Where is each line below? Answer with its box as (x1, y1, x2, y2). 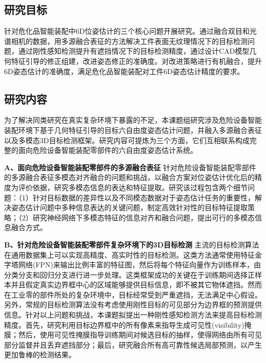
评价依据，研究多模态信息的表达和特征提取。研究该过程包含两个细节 (18, 181, 248, 192)
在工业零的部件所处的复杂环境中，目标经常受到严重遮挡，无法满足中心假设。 (4, 289, 262, 300)
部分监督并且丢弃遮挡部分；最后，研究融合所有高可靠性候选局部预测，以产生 (4, 339, 262, 350)
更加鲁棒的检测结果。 (4, 349, 76, 360)
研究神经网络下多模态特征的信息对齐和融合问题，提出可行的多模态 (32, 212, 255, 222)
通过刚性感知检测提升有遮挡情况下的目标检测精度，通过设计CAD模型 (18, 46, 250, 56)
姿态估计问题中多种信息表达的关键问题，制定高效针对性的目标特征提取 (11, 202, 248, 213)
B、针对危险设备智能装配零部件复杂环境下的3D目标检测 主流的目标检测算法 (4, 239, 259, 249)
